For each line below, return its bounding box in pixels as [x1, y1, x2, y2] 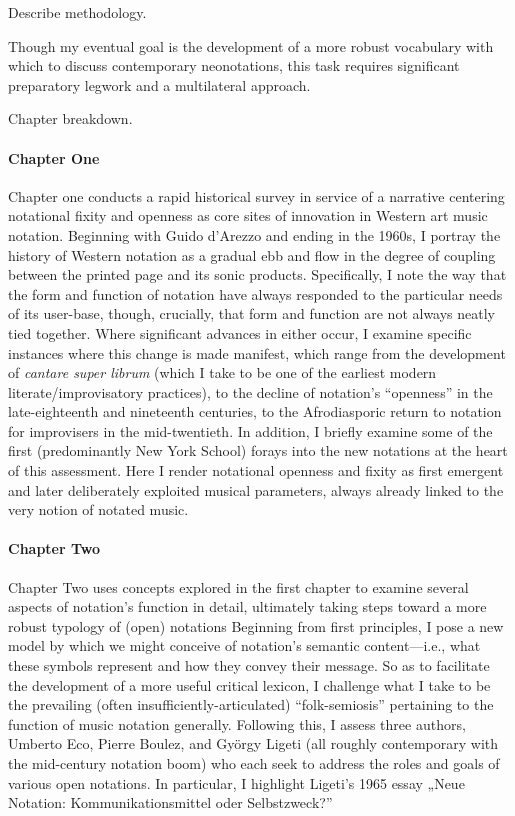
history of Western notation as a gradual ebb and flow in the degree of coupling [8, 244, 496, 265]
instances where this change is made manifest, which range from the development [8, 342, 506, 363]
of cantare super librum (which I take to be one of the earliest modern [8, 362, 437, 383]
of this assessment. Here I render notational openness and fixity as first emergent [8, 460, 504, 481]
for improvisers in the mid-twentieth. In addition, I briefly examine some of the [8, 420, 493, 441]
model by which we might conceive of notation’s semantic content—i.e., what [8, 635, 481, 656]
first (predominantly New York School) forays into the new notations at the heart [8, 440, 508, 461]
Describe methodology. [8, 2, 147, 22]
